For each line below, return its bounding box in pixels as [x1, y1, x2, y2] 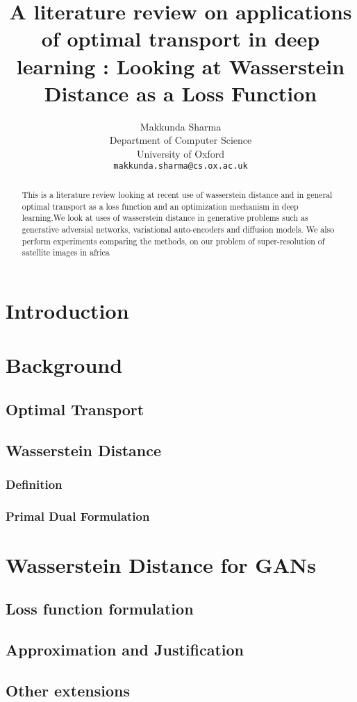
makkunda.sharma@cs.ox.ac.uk [113, 161, 248, 172]
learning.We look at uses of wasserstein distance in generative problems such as [22, 212, 308, 224]
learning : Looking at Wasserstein [16, 51, 345, 80]
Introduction [6, 296, 129, 324]
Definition [6, 475, 63, 492]
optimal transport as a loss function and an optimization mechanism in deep [22, 200, 299, 212]
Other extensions [6, 680, 130, 701]
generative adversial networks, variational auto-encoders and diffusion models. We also [22, 223, 335, 235]
